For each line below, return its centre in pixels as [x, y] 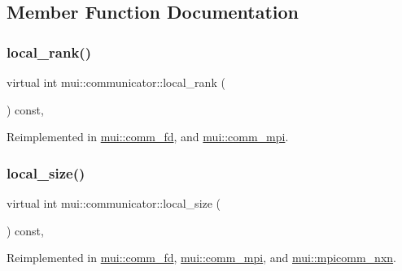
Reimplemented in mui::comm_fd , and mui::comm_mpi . [148, 137]
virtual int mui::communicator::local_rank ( [116, 82]
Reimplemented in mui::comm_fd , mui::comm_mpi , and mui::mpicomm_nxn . [201, 258]
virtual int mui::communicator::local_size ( [114, 203]
